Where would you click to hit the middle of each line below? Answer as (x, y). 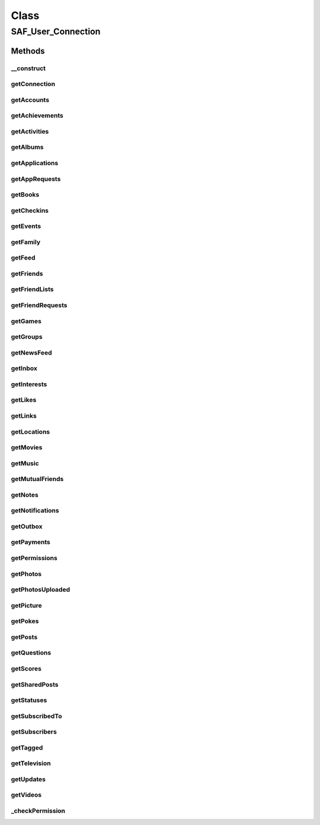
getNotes (25, 495)
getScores (26, 668)
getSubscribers (34, 732)
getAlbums (27, 147)
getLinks (24, 416)
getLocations (31, 432)
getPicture (26, 605)
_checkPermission (38, 811)
